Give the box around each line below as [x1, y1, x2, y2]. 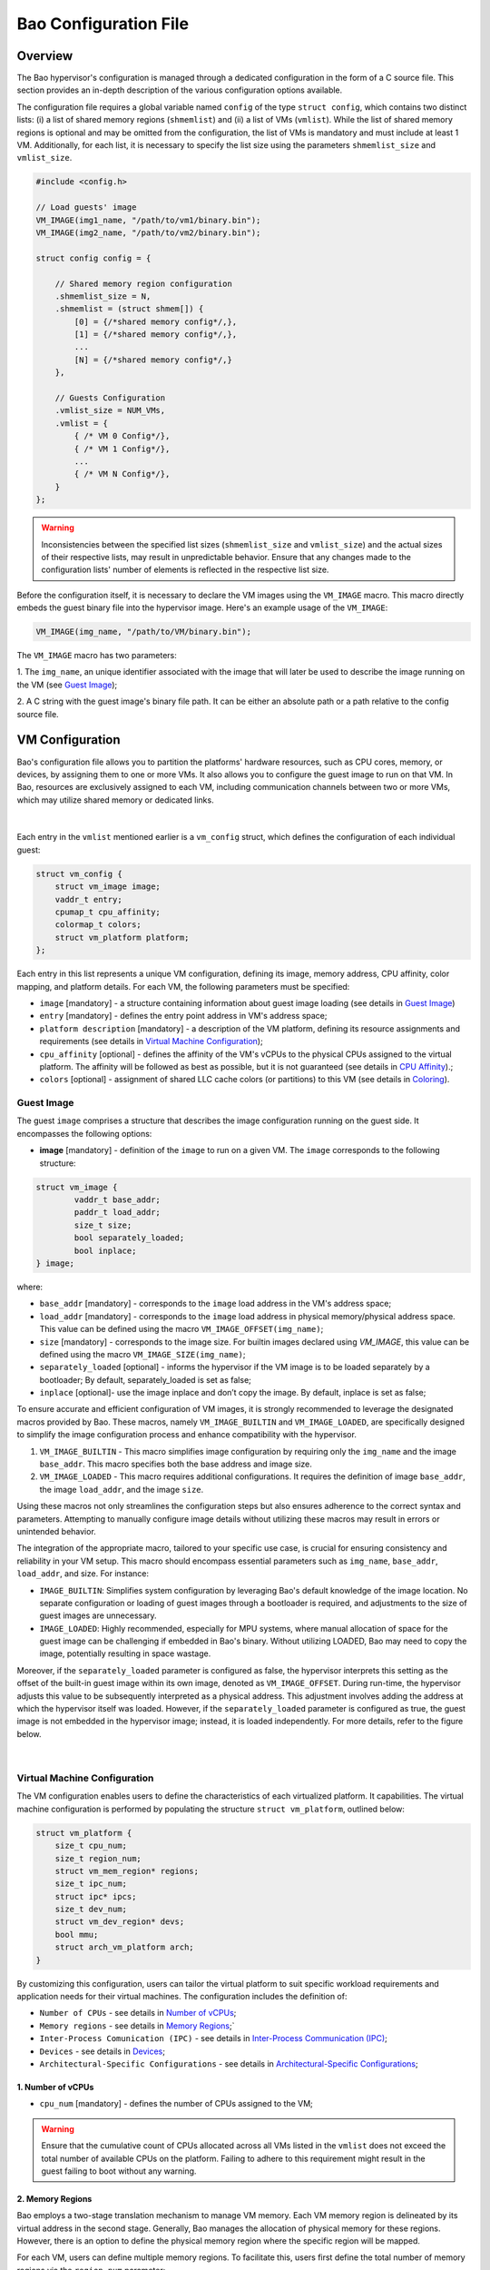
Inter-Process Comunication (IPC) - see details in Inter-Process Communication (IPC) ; [39, 2033, 387, 2044]
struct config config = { [35, 252, 152, 263]
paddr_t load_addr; [73, 1208, 161, 1218]
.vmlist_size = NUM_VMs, [54, 405, 166, 416]
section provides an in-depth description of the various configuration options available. [16, 84, 343, 95]
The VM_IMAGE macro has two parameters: [16, 650, 177, 661]
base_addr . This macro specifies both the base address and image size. [39, 1458, 312, 1470]
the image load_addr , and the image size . [39, 1484, 204, 1495]
